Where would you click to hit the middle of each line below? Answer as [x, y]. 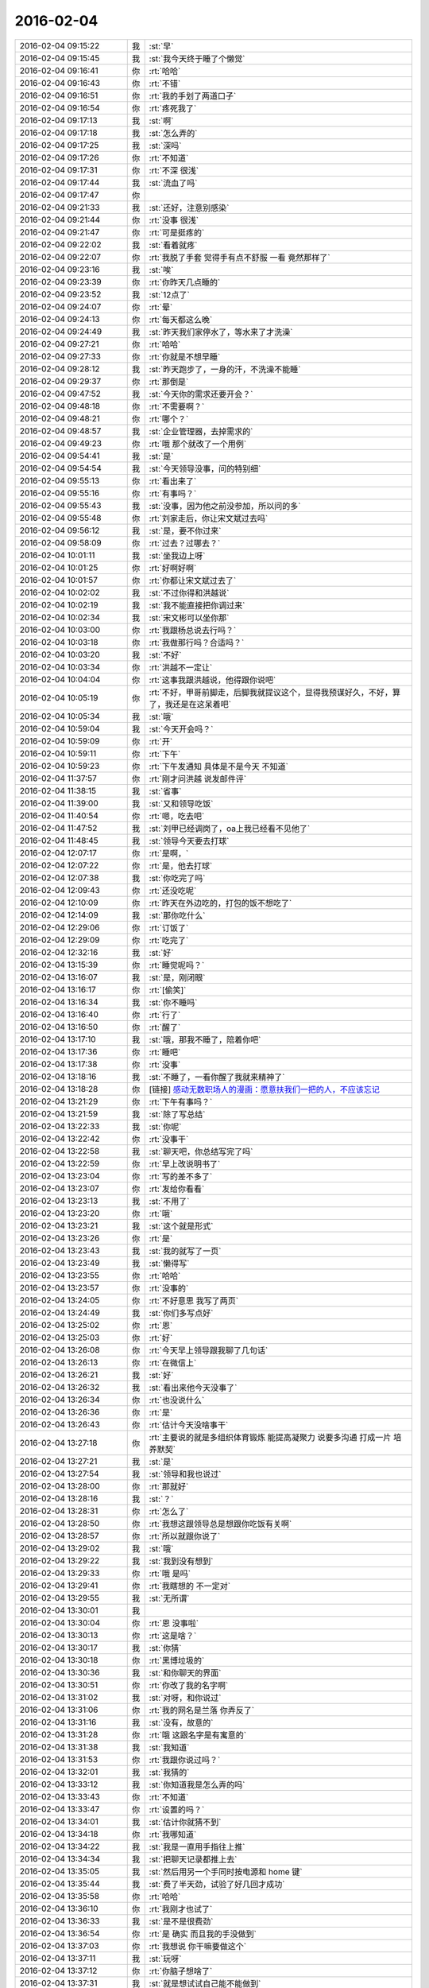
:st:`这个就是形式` [181, 1226]
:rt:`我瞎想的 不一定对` [189, 1586]
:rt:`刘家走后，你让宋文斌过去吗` [209, 518]
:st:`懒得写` [169, 1263]
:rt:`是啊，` [169, 853]
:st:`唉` [161, 270]
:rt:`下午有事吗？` [181, 1101]
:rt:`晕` [161, 307]
